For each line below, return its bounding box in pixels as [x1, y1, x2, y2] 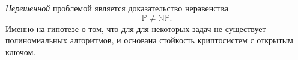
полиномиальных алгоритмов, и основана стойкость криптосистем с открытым [5, 34, 293, 46]
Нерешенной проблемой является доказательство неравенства [5, 2, 229, 14]
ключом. [5, 45, 36, 58]
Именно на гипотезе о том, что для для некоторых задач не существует [5, 22, 266, 34]
